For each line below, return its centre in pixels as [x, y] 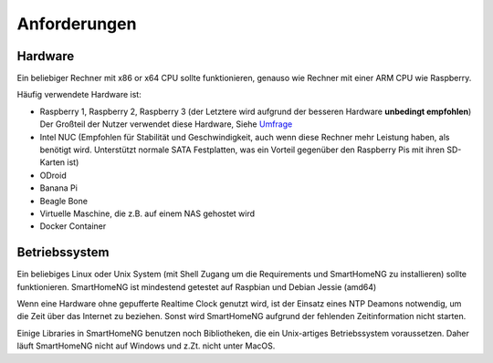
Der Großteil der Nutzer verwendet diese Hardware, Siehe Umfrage [166, 124]
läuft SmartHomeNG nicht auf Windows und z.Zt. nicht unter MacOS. [146, 346]
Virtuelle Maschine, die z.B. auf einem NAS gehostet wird [147, 213]
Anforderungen [77, 24]
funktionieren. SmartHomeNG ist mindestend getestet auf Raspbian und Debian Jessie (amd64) [197, 286]
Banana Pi [58, 188]
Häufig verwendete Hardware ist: [79, 95]
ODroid [53, 175]
